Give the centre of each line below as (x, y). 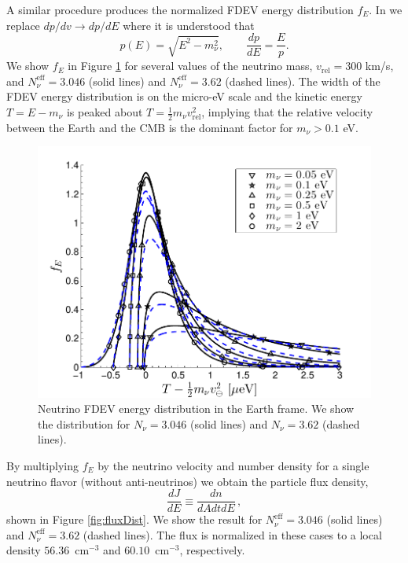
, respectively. (212, 550)
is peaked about (105, 112)
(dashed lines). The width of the (303, 81)
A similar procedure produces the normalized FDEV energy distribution (180, 9)
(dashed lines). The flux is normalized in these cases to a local (232, 534)
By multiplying (42, 465)
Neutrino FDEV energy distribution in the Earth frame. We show (196, 408)
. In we (386, 9)
